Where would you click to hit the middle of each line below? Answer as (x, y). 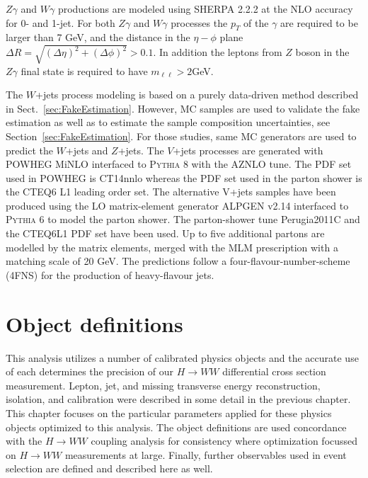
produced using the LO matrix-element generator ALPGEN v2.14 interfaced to (177, 205)
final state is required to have (84, 70)
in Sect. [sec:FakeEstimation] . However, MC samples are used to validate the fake (183, 108)
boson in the (322, 52)
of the (256, 22)
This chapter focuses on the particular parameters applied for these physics (169, 412)
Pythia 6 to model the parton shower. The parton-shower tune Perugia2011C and (183, 219)
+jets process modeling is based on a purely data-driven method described (197, 95)
